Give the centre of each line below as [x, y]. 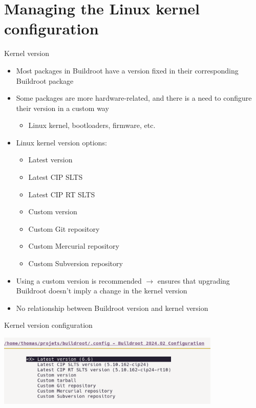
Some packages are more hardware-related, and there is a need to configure [134, 98]
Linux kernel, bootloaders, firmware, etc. [92, 125]
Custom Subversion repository [76, 263]
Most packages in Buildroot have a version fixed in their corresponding [127, 70]
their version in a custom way [62, 108]
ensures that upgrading [194, 280]
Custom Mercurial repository [74, 246]
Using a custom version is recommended [79, 280]
